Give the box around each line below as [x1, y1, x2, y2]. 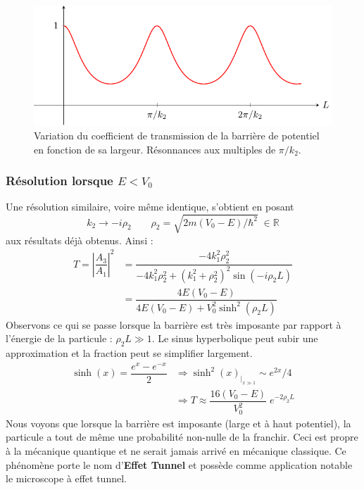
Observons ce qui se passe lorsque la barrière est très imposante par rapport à [6, 317, 341, 332]
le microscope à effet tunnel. [6, 471, 127, 486]
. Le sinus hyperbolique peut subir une [151, 331, 318, 346]
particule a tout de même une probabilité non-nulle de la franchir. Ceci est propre [6, 429, 358, 444]
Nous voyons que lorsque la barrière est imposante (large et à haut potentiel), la [6, 415, 351, 430]
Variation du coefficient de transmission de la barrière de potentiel [34, 127, 320, 142]
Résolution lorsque [6, 172, 113, 189]
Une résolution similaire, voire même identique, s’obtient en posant [6, 199, 294, 214]
